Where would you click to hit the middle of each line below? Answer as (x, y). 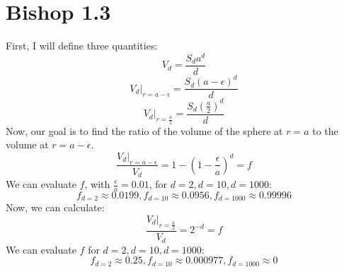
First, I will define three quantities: (82, 46)
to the (325, 130)
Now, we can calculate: (55, 207)
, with (97, 184)
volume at (27, 144)
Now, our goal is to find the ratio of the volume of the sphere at (144, 130)
